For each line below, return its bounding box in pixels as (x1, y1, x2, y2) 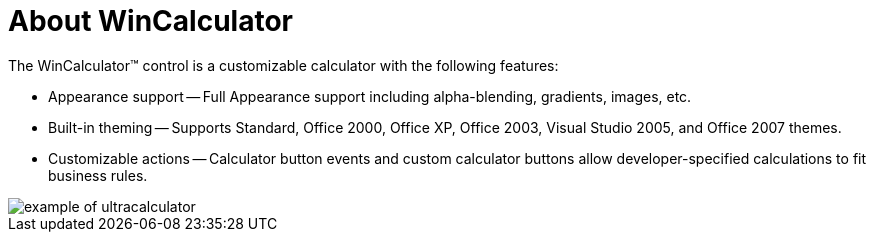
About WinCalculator (8, 4, 293, 38)
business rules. (48, 166, 148, 184)
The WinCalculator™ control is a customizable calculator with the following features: (8, 56, 559, 74)
